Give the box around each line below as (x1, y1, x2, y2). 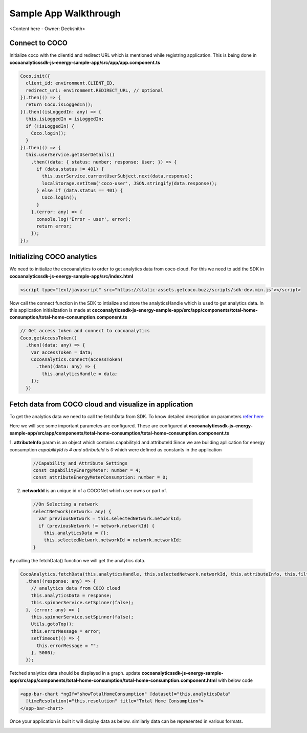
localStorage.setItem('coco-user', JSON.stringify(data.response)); (41, 180, 217, 186)
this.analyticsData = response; (31, 592, 113, 598)
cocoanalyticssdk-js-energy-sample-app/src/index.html (9, 273, 134, 279)
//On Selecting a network (33, 501, 98, 507)
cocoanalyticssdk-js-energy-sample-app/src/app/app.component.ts (9, 59, 161, 65)
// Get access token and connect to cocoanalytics (20, 328, 150, 334)
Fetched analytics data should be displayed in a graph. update (9, 670, 141, 676)
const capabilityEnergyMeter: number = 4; (33, 468, 141, 473)
